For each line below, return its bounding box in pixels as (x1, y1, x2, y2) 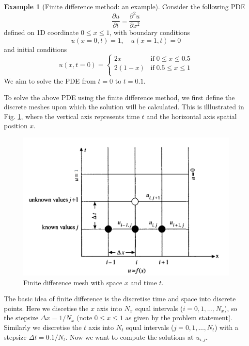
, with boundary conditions (109, 27, 190, 37)
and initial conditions (4, 44, 67, 54)
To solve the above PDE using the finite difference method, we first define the (4, 92, 235, 102)
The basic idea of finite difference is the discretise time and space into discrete (4, 294, 236, 304)
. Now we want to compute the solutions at (65, 331, 194, 342)
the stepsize (4, 312, 38, 323)
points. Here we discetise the (4, 303, 89, 313)
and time (130, 277, 157, 287)
